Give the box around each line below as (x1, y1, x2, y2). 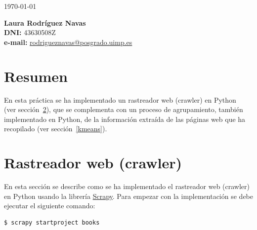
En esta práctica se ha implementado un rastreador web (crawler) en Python (4, 94, 236, 105)
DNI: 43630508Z (4, 27, 56, 38)
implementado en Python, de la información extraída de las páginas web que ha (4, 114, 246, 124)
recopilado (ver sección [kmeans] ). (4, 123, 107, 134)
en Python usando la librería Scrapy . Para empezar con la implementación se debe (4, 191, 253, 201)
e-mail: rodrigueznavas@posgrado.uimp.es (4, 37, 132, 47)
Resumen (4, 66, 68, 86)
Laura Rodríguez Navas (4, 17, 86, 28)
